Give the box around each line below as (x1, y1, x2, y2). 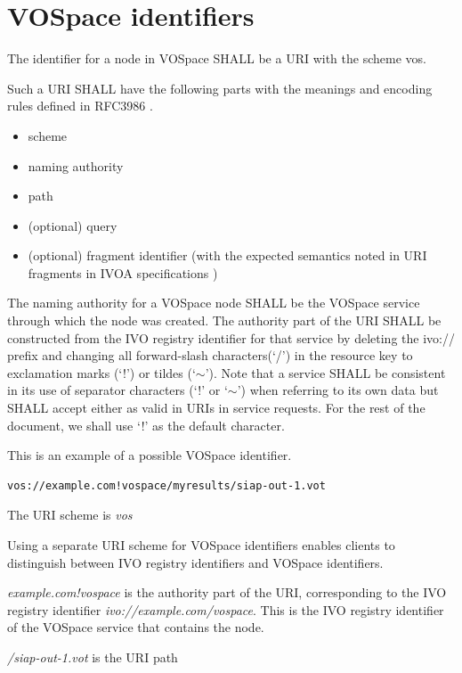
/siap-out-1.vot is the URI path (7, 647, 178, 666)
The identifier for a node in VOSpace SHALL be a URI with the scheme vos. (7, 49, 426, 68)
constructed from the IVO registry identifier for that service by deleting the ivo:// (7, 328, 455, 347)
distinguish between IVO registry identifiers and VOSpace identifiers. (7, 553, 384, 571)
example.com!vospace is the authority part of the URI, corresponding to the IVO (7, 583, 447, 602)
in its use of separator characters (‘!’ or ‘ (7, 381, 228, 399)
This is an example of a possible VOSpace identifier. (7, 446, 292, 464)
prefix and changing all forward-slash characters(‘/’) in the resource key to (7, 346, 413, 365)
